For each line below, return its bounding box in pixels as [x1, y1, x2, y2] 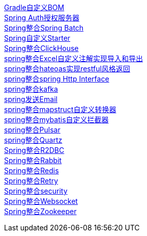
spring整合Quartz [4, 136, 63, 144]
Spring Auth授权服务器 [4, 13, 79, 22]
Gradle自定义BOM [4, 3, 65, 12]
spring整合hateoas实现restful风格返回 [4, 64, 130, 73]
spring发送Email [4, 95, 57, 103]
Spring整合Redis [4, 166, 59, 175]
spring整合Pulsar [4, 125, 61, 134]
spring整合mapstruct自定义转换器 [4, 105, 116, 114]
